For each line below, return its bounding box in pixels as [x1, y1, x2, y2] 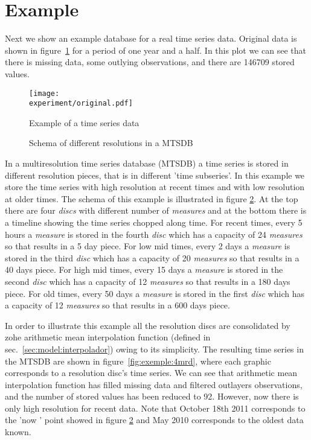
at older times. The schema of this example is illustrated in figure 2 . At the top [5, 192, 298, 205]
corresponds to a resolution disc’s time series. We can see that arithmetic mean [5, 366, 298, 379]
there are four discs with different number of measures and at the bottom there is [5, 204, 307, 217]
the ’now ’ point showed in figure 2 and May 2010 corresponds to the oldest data [5, 413, 304, 426]
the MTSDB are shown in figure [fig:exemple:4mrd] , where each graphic [5, 354, 271, 367]
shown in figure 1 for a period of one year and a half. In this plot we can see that [5, 43, 306, 56]
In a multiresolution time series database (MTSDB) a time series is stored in [5, 157, 289, 169]
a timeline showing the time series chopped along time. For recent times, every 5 [5, 215, 303, 228]
